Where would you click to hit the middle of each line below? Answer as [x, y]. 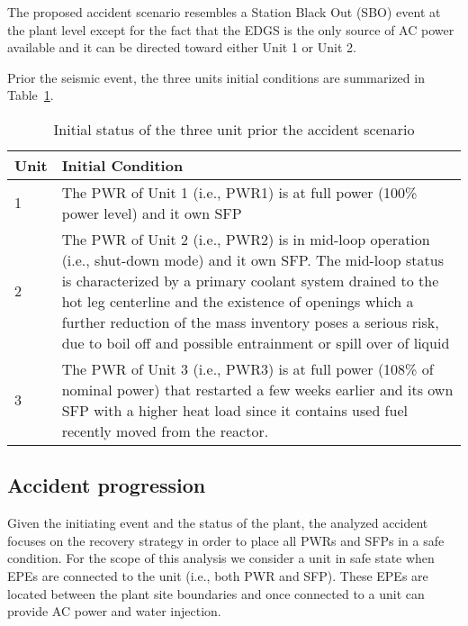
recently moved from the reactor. [165, 431]
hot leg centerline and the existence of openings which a [238, 301]
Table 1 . [31, 95]
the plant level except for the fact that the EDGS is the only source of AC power [231, 29]
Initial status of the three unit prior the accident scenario [234, 129]
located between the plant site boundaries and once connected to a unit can [216, 593]
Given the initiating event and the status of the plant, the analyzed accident [218, 523]
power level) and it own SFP [152, 213]
